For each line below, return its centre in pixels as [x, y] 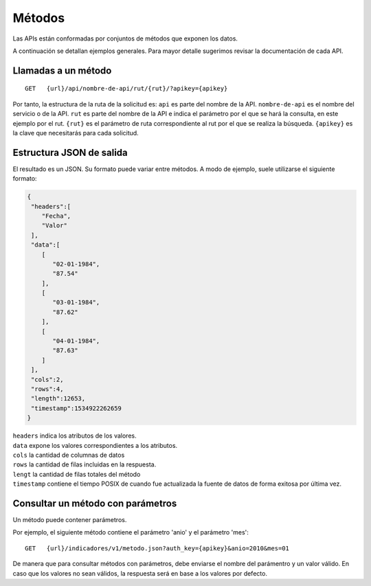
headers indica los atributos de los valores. [75, 436]
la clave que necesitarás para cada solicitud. [76, 133]
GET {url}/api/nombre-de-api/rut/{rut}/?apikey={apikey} [126, 89]
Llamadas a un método [62, 70]
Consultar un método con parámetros [95, 503]
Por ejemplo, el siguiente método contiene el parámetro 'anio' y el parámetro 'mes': [131, 532]
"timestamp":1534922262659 [76, 408]
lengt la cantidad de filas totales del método [77, 474]
